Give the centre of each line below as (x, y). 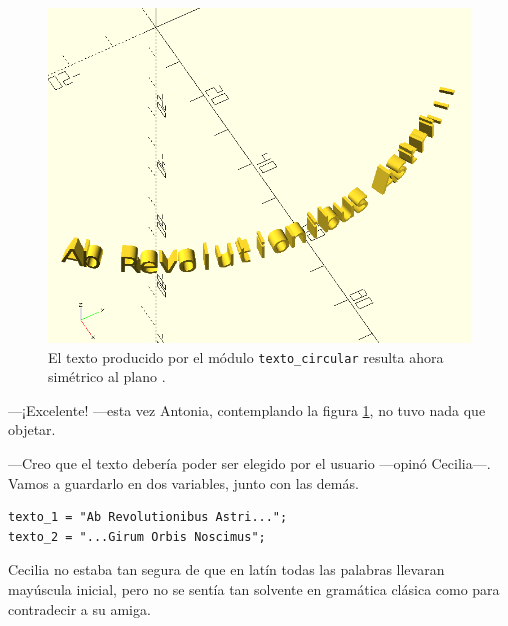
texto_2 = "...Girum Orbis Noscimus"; (137, 536)
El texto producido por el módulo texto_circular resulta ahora (246, 356)
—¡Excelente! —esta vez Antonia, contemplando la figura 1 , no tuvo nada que (247, 409)
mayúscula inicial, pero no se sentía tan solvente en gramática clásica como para (254, 588)
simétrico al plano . (107, 376)
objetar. (32, 429)
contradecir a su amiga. (79, 608)
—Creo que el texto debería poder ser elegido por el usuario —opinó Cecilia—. (249, 462)
